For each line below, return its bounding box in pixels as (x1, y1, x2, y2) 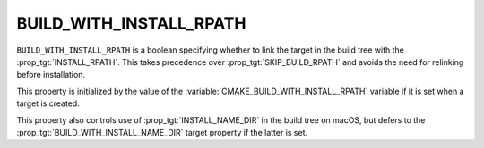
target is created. (16, 98, 80, 109)
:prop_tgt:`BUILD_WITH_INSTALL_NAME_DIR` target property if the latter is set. (16, 127, 308, 137)
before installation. (16, 70, 85, 80)
